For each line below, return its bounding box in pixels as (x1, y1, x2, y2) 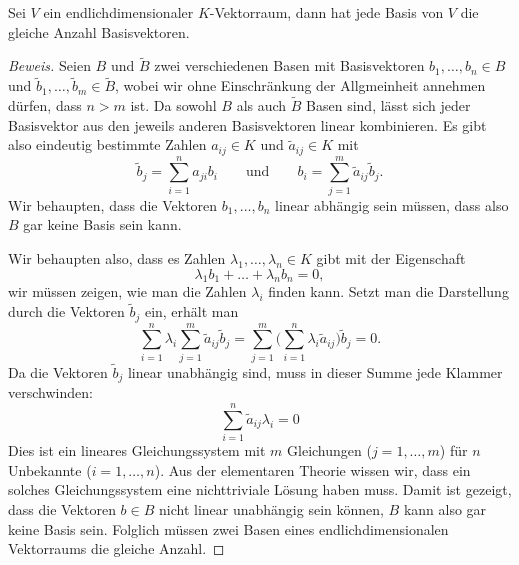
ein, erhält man (144, 301, 239, 322)
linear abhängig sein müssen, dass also (275, 194, 509, 215)
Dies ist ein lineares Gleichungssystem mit (8, 440, 266, 461)
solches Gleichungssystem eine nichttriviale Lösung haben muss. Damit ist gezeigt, (8, 479, 512, 500)
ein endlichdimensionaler (43, 2, 194, 22)
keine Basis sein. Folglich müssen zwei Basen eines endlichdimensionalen (8, 518, 449, 539)
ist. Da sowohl (130, 95, 217, 116)
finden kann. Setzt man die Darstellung (268, 281, 509, 302)
